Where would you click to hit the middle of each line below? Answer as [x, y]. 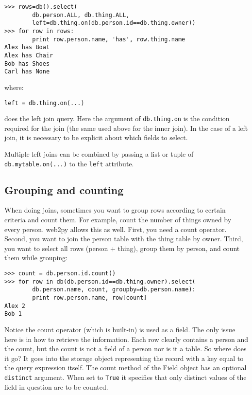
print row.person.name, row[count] [90, 297]
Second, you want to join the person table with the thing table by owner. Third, [124, 239]
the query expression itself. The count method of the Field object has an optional [126, 368]
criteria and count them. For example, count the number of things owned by [118, 220]
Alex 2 [15, 306]
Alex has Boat [27, 47]
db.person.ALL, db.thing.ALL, [81, 15]
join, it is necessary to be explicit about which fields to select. [96, 137]
